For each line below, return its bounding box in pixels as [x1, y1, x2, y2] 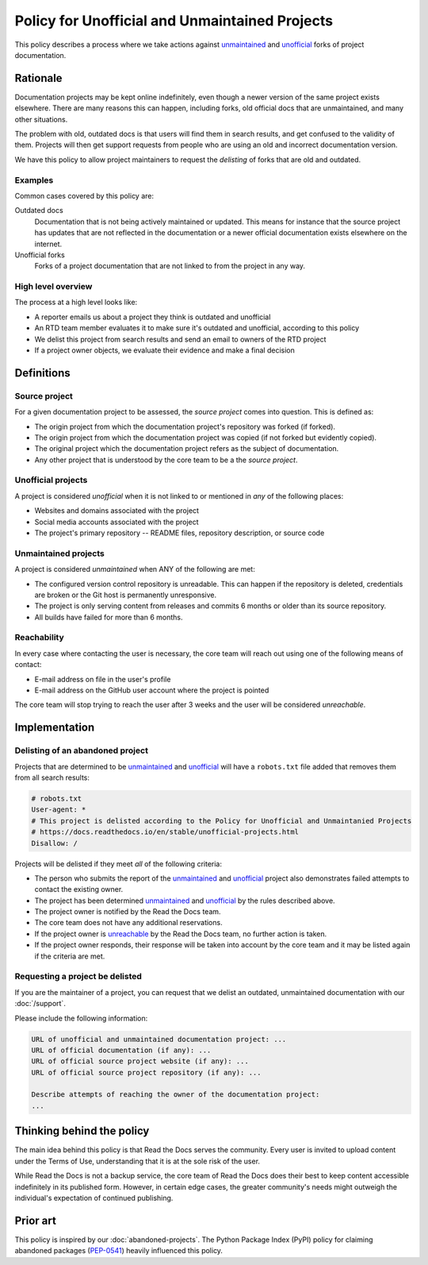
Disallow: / [31, 839, 78, 847]
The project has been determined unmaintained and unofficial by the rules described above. [34, 896, 336, 905]
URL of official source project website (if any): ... [31, 1057, 249, 1066]
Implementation [14, 721, 95, 735]
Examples [14, 175, 54, 186]
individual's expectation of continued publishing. [14, 1193, 174, 1202]
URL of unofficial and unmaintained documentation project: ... [31, 1035, 287, 1043]
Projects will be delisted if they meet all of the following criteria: [14, 858, 222, 869]
